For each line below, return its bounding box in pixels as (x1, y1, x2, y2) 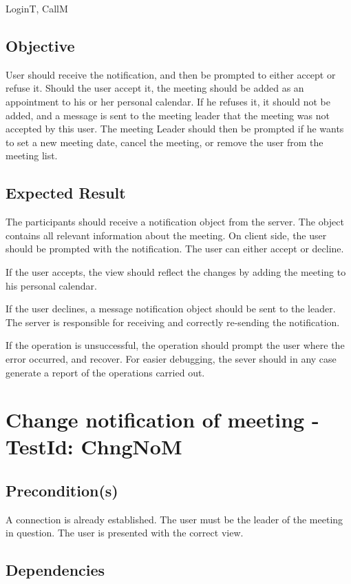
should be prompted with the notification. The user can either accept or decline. (6, 241, 344, 256)
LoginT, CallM (6, 1, 68, 15)
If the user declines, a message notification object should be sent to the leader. (6, 301, 336, 316)
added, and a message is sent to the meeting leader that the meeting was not (6, 108, 330, 122)
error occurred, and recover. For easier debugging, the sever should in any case (6, 351, 337, 365)
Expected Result (6, 182, 126, 203)
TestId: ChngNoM (6, 432, 182, 461)
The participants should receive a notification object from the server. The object (6, 214, 344, 229)
